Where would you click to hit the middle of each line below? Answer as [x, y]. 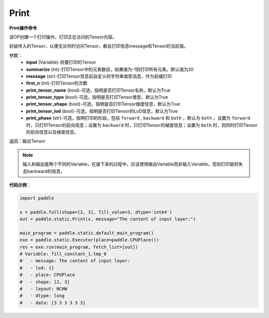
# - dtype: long [42, 296]
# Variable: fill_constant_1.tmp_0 [63, 254]
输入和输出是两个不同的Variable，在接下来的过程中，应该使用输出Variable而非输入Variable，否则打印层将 [131, 164]
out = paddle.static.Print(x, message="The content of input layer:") [108, 219]
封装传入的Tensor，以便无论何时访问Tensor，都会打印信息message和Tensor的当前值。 [99, 46]
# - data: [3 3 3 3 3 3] [53, 303]
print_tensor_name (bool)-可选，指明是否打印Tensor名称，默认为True [98, 90]
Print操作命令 [23, 28]
